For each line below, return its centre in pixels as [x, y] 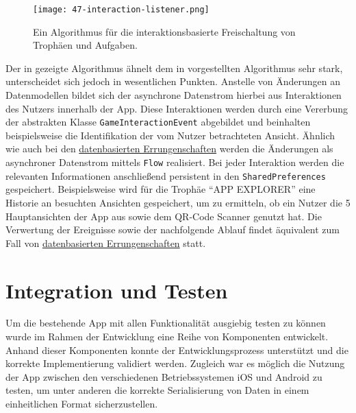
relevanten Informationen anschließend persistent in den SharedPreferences [166, 175]
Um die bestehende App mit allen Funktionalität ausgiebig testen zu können [166, 323]
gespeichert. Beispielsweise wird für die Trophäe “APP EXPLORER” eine [161, 189]
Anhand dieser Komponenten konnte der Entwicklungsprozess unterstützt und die [177, 350]
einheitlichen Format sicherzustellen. [82, 404]
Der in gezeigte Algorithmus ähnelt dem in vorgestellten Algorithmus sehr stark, [174, 68]
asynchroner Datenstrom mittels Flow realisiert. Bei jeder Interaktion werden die [175, 162]
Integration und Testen [117, 290]
